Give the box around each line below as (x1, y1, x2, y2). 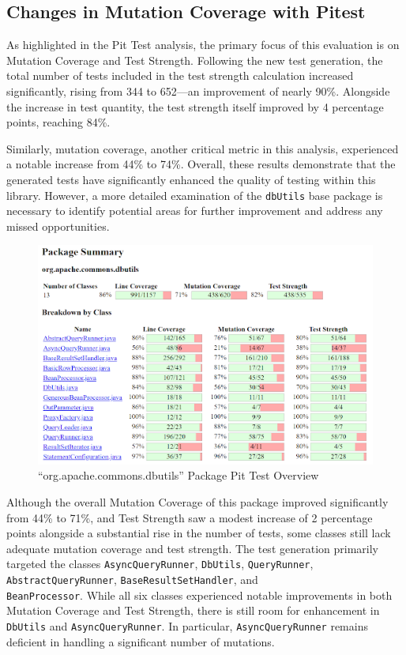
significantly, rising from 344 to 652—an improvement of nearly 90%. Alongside (6, 82, 390, 99)
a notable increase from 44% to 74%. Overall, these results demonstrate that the (6, 156, 396, 172)
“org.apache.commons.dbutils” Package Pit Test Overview (38, 467, 319, 484)
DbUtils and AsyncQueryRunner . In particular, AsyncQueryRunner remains (6, 617, 368, 634)
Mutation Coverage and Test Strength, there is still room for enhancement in (6, 602, 380, 619)
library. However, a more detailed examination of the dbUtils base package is (6, 186, 383, 203)
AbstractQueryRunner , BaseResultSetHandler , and (6, 571, 258, 588)
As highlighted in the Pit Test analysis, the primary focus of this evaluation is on (6, 36, 400, 53)
